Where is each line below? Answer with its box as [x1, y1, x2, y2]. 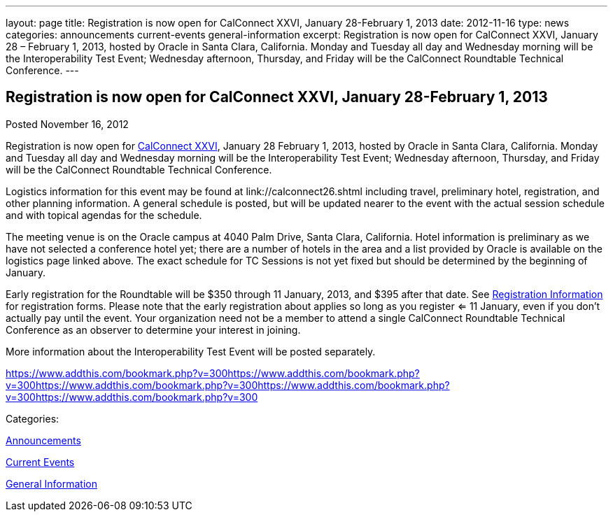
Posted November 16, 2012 [6, 118, 129, 130]
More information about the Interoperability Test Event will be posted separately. [6, 345, 376, 357]
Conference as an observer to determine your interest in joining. [6, 323, 301, 336]
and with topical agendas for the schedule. [6, 208, 202, 221]
